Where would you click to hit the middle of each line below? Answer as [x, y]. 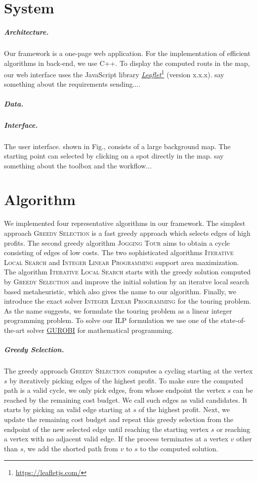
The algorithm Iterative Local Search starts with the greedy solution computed [127, 272]
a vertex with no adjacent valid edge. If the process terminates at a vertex [116, 439]
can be [243, 390]
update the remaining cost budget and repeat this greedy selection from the [119, 419]
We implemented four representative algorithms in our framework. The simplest [125, 223]
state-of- [233, 320]
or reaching [233, 429]
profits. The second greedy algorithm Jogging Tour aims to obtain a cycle [117, 242]
